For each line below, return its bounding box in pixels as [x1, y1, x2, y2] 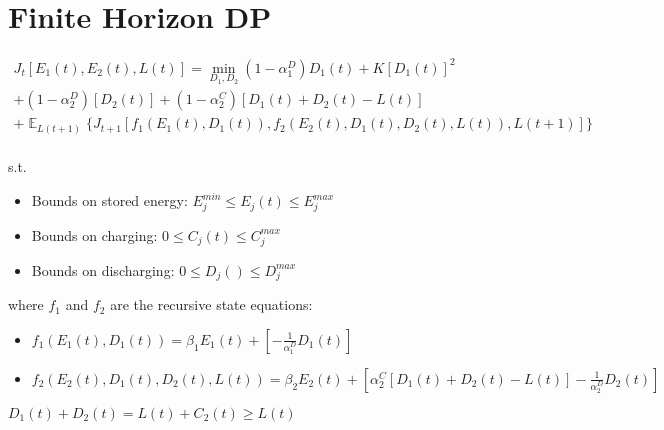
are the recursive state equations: [110, 294, 313, 315]
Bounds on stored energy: [31, 190, 188, 211]
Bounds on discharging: [31, 259, 175, 280]
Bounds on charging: [31, 224, 158, 245]
